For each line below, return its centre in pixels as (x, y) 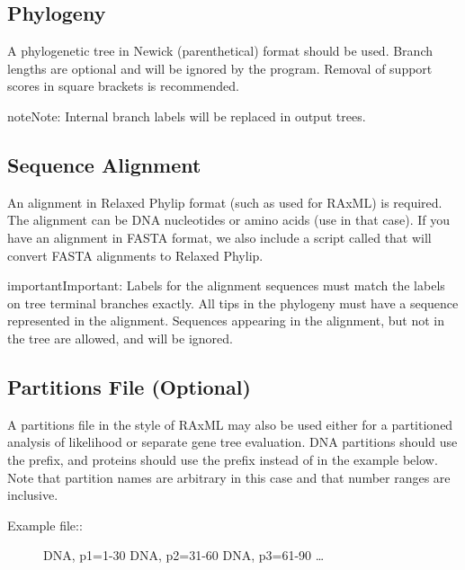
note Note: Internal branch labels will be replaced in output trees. (187, 116)
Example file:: (45, 525)
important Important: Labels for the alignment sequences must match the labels (226, 285)
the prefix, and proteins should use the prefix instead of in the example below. (223, 459)
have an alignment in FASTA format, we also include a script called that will (219, 237)
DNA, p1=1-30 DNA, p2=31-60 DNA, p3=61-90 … (184, 555)
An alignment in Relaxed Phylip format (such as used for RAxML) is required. (225, 202)
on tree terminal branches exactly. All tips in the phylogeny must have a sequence (233, 303)
